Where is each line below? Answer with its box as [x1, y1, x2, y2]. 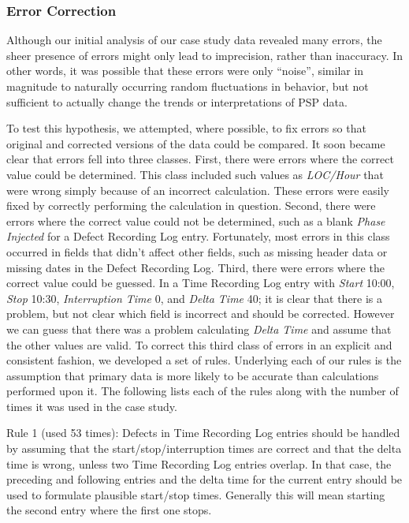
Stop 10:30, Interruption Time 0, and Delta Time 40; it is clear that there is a [6, 290, 383, 306]
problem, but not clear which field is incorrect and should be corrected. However [6, 305, 395, 322]
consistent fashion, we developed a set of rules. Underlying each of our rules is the [6, 352, 402, 368]
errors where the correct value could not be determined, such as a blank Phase [6, 212, 385, 229]
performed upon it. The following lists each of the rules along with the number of [6, 383, 399, 399]
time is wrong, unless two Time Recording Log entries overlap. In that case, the [6, 455, 392, 472]
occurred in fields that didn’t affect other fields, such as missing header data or [6, 243, 388, 260]
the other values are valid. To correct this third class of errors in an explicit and [6, 336, 392, 353]
